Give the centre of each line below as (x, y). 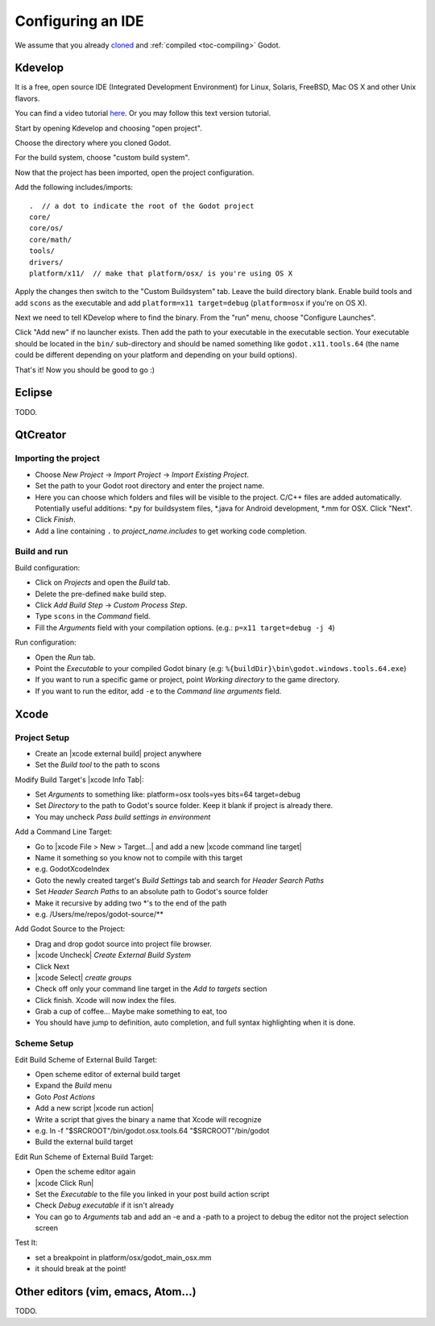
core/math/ (51, 239)
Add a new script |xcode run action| (95, 1108)
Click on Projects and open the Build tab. (103, 582)
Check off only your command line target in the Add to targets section (151, 989)
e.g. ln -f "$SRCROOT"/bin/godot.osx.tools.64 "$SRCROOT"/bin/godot (152, 1130)
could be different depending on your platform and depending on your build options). (156, 355)
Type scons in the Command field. (93, 616)
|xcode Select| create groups (83, 977)
